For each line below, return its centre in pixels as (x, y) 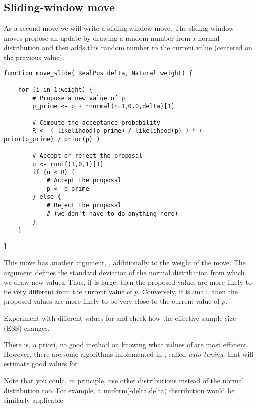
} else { (47, 197)
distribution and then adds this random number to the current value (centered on (128, 47)
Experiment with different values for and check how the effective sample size (120, 318)
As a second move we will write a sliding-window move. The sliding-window (119, 28)
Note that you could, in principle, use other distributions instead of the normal (124, 380)
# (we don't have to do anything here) (112, 213)
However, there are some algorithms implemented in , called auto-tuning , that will (129, 354)
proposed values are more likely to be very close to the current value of (112, 301)
